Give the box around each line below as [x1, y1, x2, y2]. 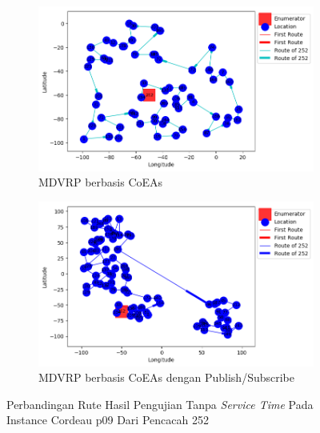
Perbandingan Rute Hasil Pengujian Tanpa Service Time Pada [6, 395, 314, 412]
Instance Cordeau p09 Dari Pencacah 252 [6, 411, 209, 428]
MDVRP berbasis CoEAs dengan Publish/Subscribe [38, 369, 294, 386]
